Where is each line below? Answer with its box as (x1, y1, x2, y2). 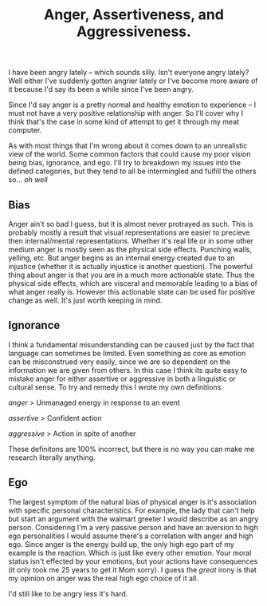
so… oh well (8, 175, 48, 184)
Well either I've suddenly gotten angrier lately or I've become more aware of (8, 76, 258, 85)
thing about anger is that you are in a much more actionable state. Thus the (8, 270, 255, 279)
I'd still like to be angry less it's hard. (8, 588, 128, 598)
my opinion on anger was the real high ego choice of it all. (8, 573, 199, 583)
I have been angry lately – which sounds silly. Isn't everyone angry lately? (8, 68, 249, 77)
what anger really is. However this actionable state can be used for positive (8, 287, 255, 296)
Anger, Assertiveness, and (43, 6, 225, 24)
